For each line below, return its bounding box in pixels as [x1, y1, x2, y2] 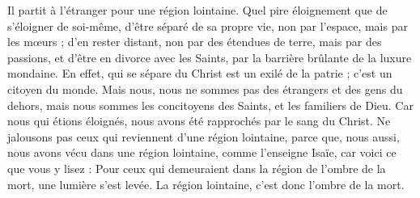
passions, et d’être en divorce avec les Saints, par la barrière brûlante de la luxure [7, 48, 412, 65]
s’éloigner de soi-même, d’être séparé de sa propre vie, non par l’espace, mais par [7, 17, 408, 34]
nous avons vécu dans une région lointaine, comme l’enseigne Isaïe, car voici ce [7, 144, 397, 161]
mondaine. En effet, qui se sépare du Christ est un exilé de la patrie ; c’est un [7, 65, 392, 82]
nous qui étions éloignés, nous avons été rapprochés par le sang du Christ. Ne [7, 112, 391, 129]
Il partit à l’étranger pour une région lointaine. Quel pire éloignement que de [7, 2, 388, 18]
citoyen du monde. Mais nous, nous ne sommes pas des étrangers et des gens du [7, 80, 403, 97]
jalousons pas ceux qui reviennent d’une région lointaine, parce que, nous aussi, [7, 128, 400, 145]
